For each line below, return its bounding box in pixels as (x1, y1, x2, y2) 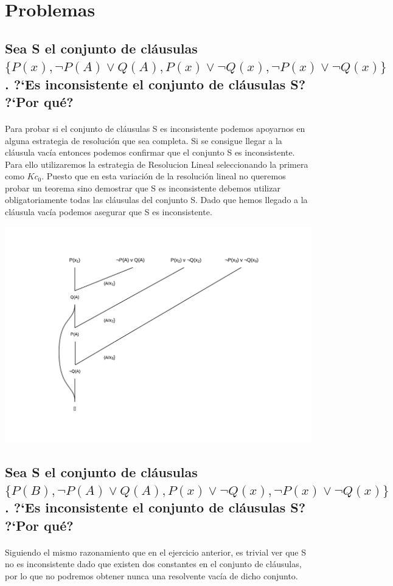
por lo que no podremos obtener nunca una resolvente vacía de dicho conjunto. (5, 569, 298, 582)
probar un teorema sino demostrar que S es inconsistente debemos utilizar (5, 181, 280, 194)
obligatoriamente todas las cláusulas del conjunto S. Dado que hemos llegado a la (5, 193, 308, 206)
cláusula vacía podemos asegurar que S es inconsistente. (5, 205, 212, 218)
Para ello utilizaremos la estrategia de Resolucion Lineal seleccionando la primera (5, 157, 308, 170)
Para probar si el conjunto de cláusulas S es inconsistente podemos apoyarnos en (5, 122, 305, 134)
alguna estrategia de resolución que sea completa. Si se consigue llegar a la (5, 134, 282, 146)
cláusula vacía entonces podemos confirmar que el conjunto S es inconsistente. (5, 146, 295, 159)
